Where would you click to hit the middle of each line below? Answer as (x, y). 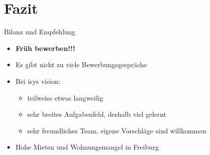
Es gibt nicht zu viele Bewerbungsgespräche (81, 65)
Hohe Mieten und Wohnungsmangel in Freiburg (87, 147)
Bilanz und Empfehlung (40, 32)
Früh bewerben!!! (45, 48)
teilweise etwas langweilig (65, 97)
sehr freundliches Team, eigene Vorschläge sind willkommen (117, 130)
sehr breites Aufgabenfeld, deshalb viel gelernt (97, 114)
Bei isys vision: (38, 81)
